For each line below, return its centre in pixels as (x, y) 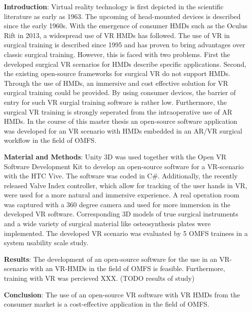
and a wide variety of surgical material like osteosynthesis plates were (107, 224)
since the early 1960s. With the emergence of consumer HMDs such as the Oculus (126, 26)
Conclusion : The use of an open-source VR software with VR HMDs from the (122, 294)
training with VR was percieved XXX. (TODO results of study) (99, 278)
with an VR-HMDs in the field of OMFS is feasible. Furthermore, (127, 268)
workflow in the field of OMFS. (50, 140)
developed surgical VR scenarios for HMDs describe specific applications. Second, (125, 64)
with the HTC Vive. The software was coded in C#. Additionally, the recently (121, 176)
